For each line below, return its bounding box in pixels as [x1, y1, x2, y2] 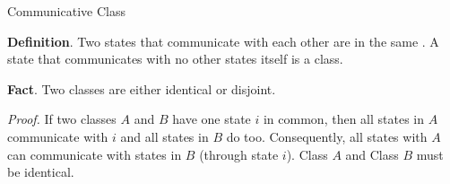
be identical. [7, 162, 74, 181]
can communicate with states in [7, 145, 182, 163]
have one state [172, 110, 251, 128]
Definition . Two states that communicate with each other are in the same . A [7, 31, 439, 50]
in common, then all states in [263, 110, 425, 128]
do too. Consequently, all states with [226, 127, 428, 145]
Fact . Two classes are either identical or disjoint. [7, 79, 276, 98]
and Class [345, 145, 399, 163]
